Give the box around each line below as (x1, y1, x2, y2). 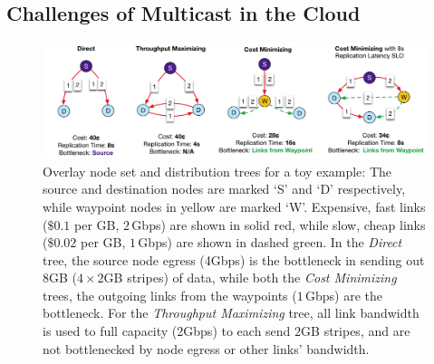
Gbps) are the (305, 285, 383, 304)
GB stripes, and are (301, 321, 410, 340)
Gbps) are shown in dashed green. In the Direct (138, 233, 402, 252)
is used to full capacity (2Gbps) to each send (43, 321, 291, 340)
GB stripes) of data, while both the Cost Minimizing (103, 268, 397, 287)
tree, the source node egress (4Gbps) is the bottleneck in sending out (43, 250, 425, 269)
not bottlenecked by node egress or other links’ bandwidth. (43, 339, 370, 358)
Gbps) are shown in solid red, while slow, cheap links (131, 215, 426, 234)
